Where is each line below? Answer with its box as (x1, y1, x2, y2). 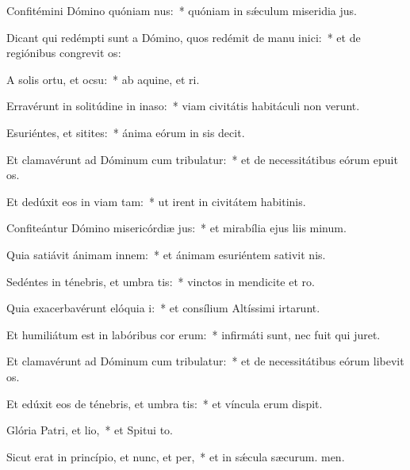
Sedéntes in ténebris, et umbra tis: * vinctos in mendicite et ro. (6, 273, 315, 289)
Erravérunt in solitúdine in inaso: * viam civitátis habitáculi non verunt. (6, 97, 360, 114)
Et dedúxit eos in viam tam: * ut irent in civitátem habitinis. (6, 193, 306, 209)
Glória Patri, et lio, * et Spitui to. (6, 422, 174, 438)
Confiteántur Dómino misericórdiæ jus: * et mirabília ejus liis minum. (6, 220, 347, 236)
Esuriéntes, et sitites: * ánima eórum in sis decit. (6, 124, 245, 140)
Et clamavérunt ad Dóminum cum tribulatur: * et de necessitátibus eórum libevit (6, 353, 404, 369)
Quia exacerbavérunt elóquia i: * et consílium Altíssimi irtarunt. (6, 300, 320, 316)
